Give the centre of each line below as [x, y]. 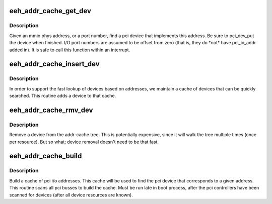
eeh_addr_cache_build [46, 156]
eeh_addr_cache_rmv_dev [51, 110]
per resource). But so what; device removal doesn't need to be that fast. [84, 142]
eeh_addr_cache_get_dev [50, 11]
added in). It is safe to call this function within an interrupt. [70, 50]
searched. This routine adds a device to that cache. [63, 96]
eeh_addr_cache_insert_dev [54, 64]
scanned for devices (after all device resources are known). [71, 195]
